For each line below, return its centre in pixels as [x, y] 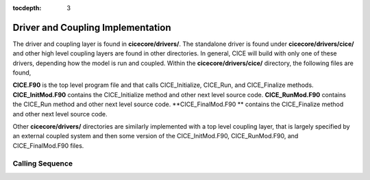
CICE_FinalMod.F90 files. [48, 145]
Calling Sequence [43, 163]
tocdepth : [27, 8]
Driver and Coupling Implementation [92, 27]
